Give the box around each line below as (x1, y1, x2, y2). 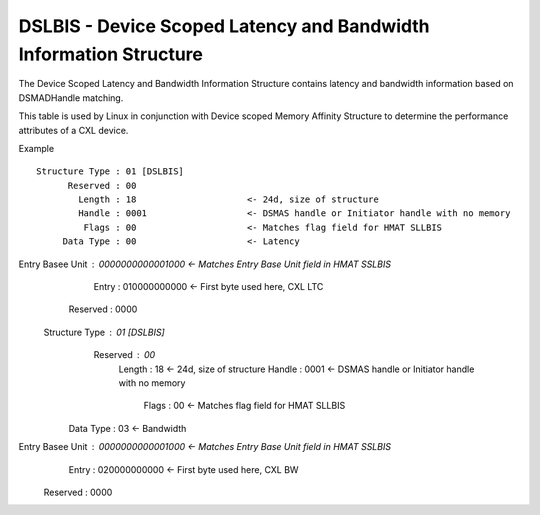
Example (18, 142, 55, 154)
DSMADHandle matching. (18, 91, 124, 104)
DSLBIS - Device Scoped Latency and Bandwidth (18, 15, 430, 37)
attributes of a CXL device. (18, 124, 129, 136)
